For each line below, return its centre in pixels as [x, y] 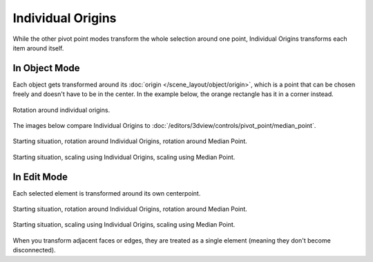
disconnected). [34, 250]
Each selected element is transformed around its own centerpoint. [107, 193]
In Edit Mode [40, 177]
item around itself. [38, 48]
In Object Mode [46, 68]
